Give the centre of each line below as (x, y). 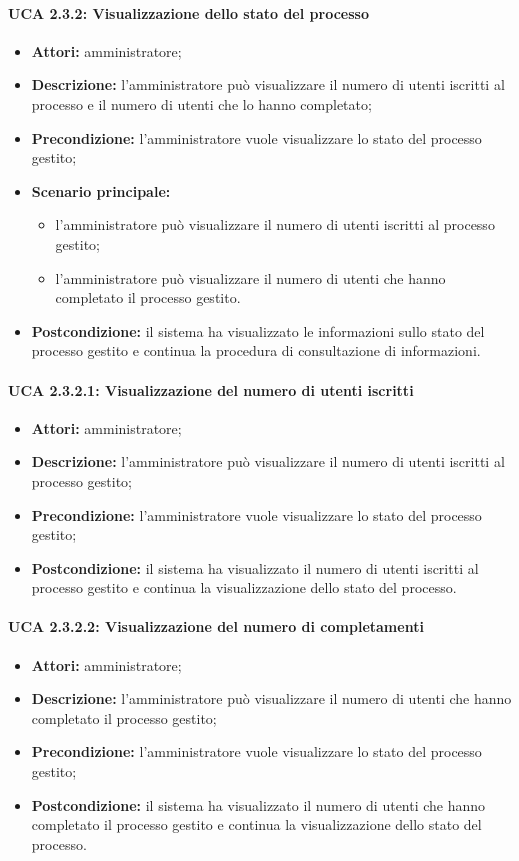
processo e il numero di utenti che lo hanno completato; (201, 103)
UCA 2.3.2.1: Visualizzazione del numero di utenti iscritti (211, 389)
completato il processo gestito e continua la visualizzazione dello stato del (256, 824)
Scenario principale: (101, 190)
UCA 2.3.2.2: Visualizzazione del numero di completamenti (216, 626)
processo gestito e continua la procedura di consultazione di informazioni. (256, 350)
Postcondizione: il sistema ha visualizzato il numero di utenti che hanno (258, 804)
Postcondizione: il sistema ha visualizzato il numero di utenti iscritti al (255, 567)
